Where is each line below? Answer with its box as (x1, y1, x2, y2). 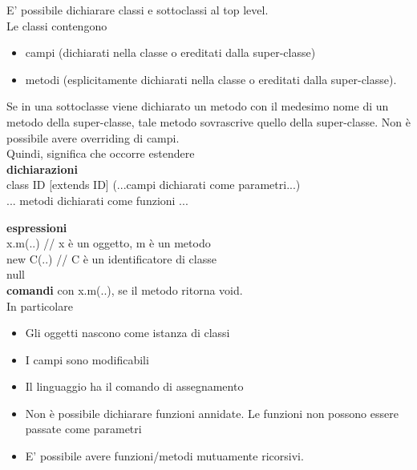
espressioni (6, 219, 67, 235)
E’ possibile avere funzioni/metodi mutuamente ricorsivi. (25, 448, 304, 464)
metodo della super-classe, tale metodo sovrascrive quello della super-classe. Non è (6, 113, 411, 130)
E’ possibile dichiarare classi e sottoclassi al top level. (6, 2, 269, 18)
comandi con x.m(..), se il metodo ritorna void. (6, 281, 243, 298)
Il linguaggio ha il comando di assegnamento (25, 378, 244, 395)
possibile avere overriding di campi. (6, 129, 180, 146)
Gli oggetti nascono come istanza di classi (25, 324, 230, 341)
